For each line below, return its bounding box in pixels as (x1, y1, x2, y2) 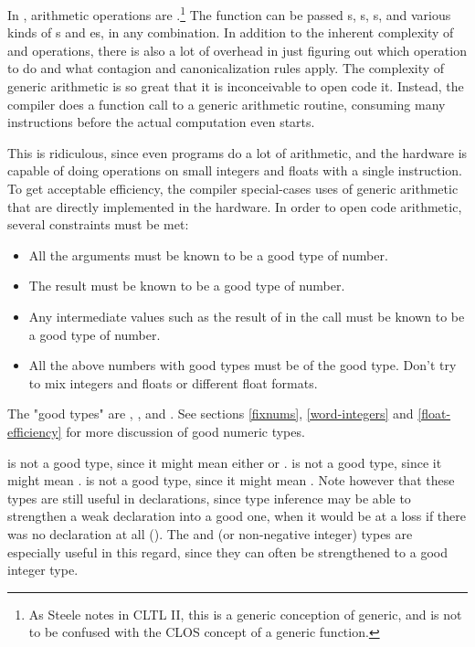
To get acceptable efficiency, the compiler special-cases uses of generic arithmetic (7, 179, 459, 197)
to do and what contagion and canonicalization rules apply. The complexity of (7, 58, 445, 78)
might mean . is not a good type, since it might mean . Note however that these (7, 471, 455, 490)
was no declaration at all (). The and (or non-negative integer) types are (7, 524, 413, 543)
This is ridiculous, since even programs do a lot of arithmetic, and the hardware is (7, 143, 468, 162)
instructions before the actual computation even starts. (7, 112, 315, 132)
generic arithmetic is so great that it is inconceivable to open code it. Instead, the (7, 77, 464, 96)
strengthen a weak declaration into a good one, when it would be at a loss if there (7, 506, 466, 525)
